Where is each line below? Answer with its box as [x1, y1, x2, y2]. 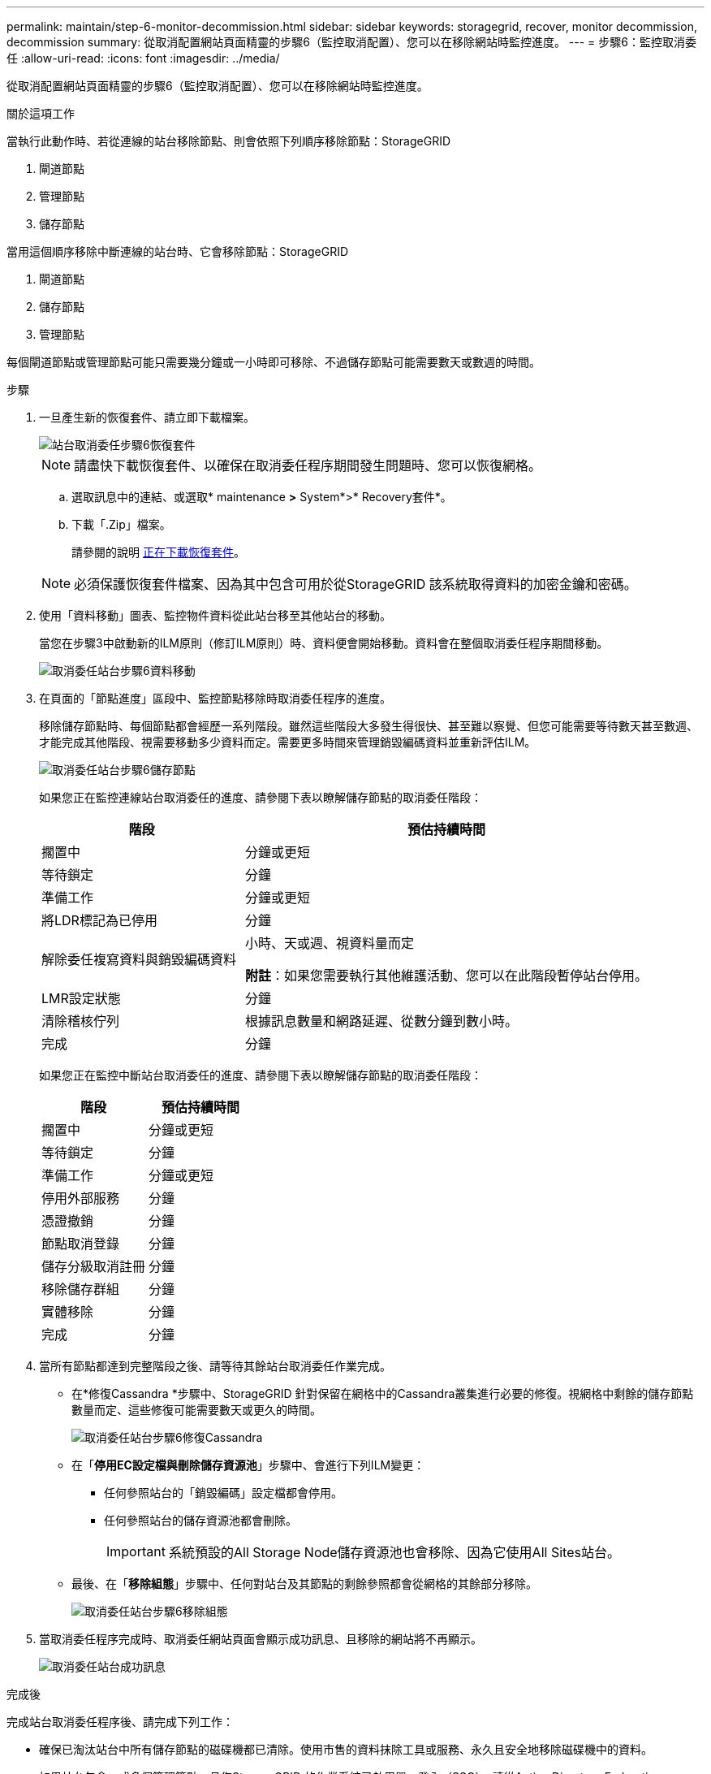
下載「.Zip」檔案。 [71, 517, 171, 531]
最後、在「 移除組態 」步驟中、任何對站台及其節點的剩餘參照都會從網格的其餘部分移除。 [71, 1577, 537, 1590]
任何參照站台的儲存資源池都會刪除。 [104, 1513, 297, 1527]
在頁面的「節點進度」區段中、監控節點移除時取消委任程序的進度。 [39, 691, 391, 705]
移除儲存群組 [41, 1281, 120, 1297]
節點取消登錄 [41, 1235, 120, 1252]
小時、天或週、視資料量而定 [245, 935, 415, 951]
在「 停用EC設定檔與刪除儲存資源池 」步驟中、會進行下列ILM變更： [71, 1458, 425, 1472]
